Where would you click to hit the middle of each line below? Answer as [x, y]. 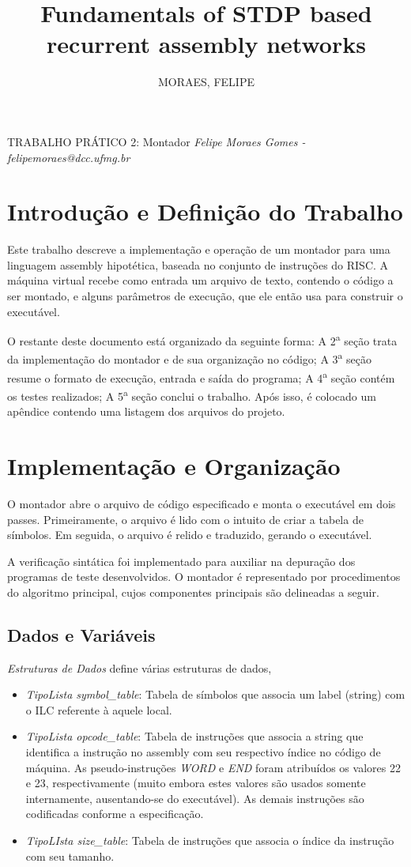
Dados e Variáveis [81, 634]
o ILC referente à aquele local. [99, 709]
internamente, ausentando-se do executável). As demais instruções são [195, 798]
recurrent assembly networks [206, 44]
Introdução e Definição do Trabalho [205, 211]
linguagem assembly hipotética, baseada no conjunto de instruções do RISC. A [198, 264]
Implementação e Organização [174, 465]
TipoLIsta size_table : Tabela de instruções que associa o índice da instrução [210, 841]
